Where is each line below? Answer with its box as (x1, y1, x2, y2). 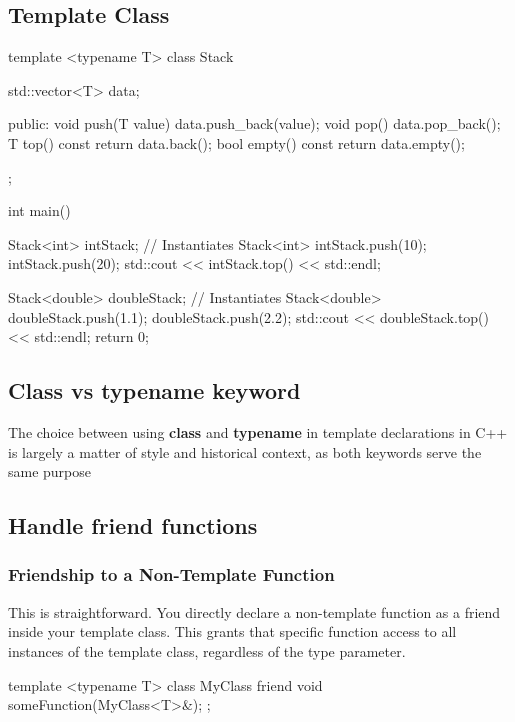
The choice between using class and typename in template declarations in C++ (8, 421, 508, 442)
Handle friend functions (8, 510, 258, 541)
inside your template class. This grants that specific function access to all (8, 621, 457, 642)
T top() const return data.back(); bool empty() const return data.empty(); (8, 132, 465, 153)
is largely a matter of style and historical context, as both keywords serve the (8, 441, 482, 462)
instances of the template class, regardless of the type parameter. (8, 640, 406, 661)
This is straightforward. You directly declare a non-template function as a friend (8, 601, 501, 622)
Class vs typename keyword (8, 375, 301, 406)
